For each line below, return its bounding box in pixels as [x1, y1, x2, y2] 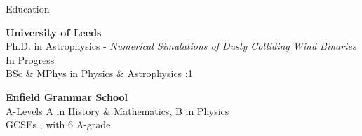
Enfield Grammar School [6, 89, 128, 104]
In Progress [6, 52, 55, 67]
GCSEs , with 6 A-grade [6, 117, 111, 132]
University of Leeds [6, 25, 102, 39]
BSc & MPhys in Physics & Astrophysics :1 [6, 66, 193, 81]
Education [6, 1, 50, 15]
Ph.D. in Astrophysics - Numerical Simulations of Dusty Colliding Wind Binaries [6, 39, 356, 53]
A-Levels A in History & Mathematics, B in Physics [6, 103, 229, 118]
